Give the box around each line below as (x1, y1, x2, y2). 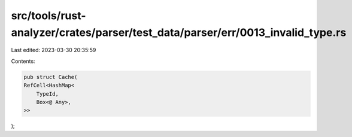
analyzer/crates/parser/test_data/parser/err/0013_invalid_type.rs (11, 26, 347, 39)
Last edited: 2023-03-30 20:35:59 (11, 47, 96, 54)
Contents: (11, 57, 35, 65)
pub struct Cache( (23, 74, 78, 80)
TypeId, (36, 90, 59, 97)
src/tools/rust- (11, 9, 86, 22)
